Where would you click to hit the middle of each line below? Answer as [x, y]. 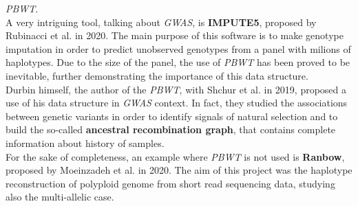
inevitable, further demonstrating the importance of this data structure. [157, 75]
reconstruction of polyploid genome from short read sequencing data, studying [170, 183]
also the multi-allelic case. [60, 197]
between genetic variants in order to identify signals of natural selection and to [172, 116]
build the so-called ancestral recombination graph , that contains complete [171, 129]
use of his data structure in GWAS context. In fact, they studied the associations [177, 103]
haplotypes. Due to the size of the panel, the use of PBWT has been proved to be [178, 62]
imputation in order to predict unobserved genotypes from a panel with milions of [178, 48]
